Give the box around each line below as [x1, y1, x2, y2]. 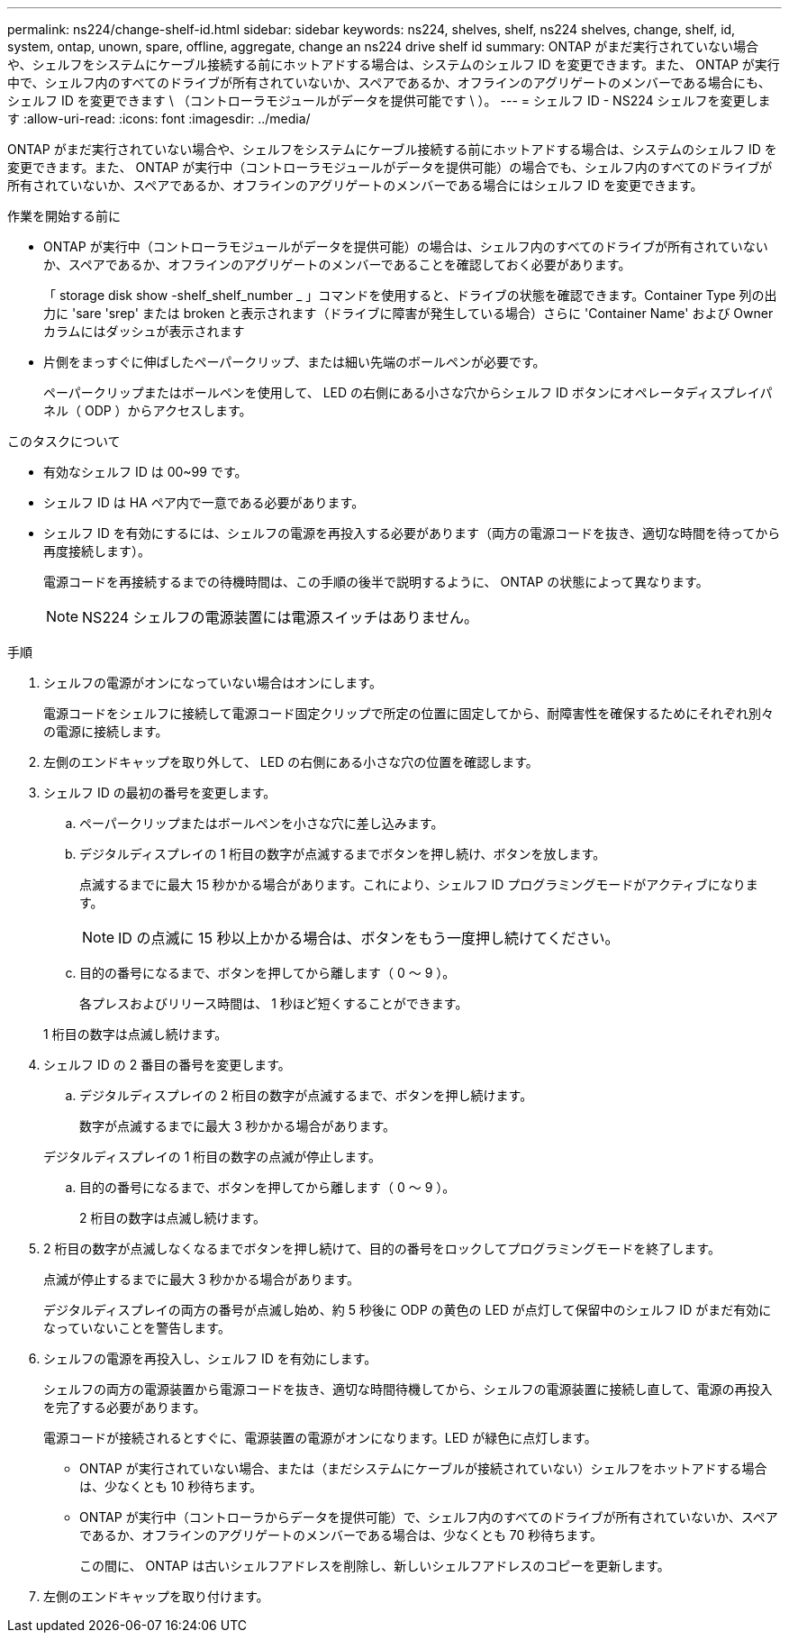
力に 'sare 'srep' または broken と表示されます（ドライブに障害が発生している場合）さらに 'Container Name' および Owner [43, 305, 774, 321]
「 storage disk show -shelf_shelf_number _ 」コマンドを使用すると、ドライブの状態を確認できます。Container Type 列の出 [43, 287, 777, 303]
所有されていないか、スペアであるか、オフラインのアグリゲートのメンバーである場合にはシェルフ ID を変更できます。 [7, 178, 703, 193]
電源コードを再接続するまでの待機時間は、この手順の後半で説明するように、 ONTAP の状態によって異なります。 [43, 574, 709, 589]
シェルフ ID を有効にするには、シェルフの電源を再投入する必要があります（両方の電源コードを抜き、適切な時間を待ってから [43, 525, 781, 541]
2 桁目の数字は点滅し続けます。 [79, 1210, 267, 1225]
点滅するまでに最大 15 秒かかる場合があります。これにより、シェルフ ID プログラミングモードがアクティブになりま [79, 877, 758, 892]
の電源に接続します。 [43, 724, 168, 739]
